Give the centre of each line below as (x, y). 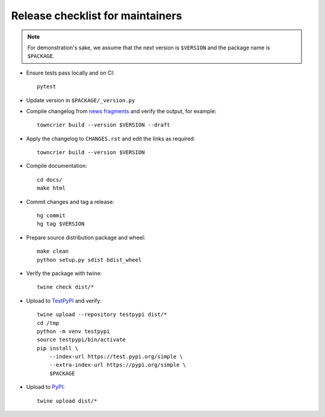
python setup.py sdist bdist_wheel (89, 260)
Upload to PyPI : (45, 387)
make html (51, 188)
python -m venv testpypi (73, 331)
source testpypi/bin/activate (82, 340)
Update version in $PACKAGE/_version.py (81, 100)
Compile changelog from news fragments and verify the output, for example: (121, 111)
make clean (53, 252)
